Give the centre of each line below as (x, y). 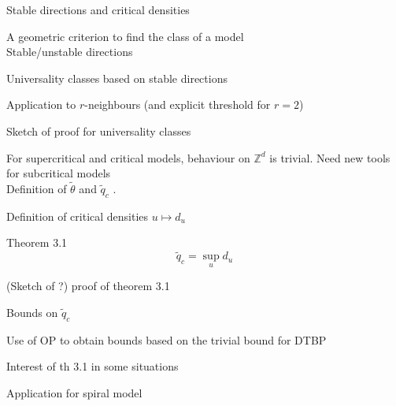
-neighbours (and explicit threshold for (178, 104)
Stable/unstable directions (70, 52)
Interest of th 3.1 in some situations (93, 366)
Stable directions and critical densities (98, 9)
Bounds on (32, 312)
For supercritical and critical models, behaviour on (128, 157)
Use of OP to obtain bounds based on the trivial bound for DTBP (167, 339)
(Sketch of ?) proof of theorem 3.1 (88, 286)
